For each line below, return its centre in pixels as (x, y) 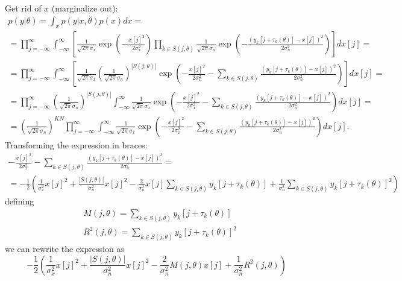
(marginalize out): (85, 8)
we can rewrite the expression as (64, 249)
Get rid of (23, 8)
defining (20, 201)
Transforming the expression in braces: (76, 144)
